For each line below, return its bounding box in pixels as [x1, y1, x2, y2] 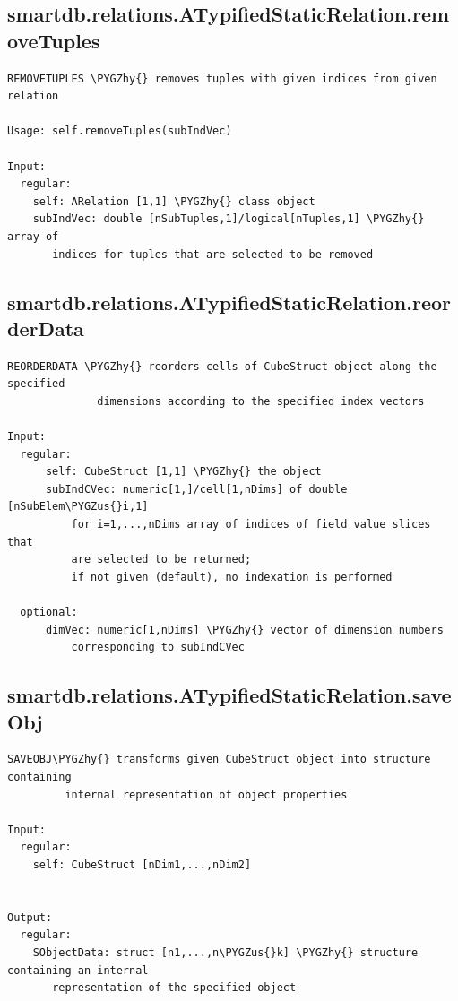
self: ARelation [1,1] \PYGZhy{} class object [32, 194, 315, 208]
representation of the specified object [52, 981, 297, 995]
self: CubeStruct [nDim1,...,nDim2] [32, 858, 252, 871]
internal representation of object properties [65, 788, 348, 801]
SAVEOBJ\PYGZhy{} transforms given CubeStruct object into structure [7, 753, 431, 766]
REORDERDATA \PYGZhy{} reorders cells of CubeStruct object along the [7, 359, 437, 373]
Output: [7, 910, 53, 924]
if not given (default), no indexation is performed [71, 570, 393, 583]
